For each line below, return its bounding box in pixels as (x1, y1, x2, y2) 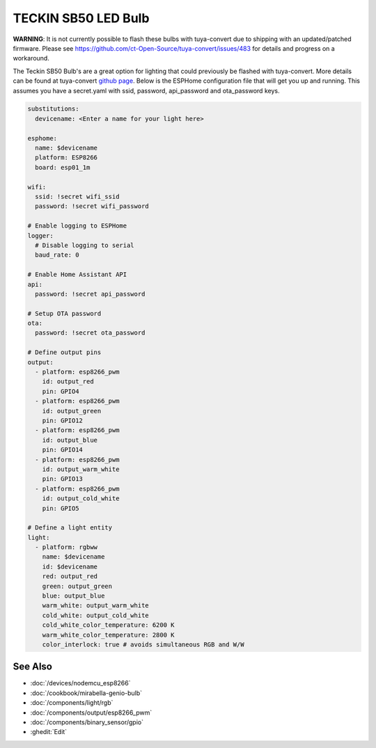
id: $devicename (42, 562, 97, 571)
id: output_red (42, 378, 94, 385)
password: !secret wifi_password (35, 202, 149, 210)
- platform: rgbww (35, 543, 97, 551)
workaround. (13, 54, 50, 63)
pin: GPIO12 (42, 416, 84, 424)
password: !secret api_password (35, 289, 146, 298)
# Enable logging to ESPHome (27, 222, 127, 230)
